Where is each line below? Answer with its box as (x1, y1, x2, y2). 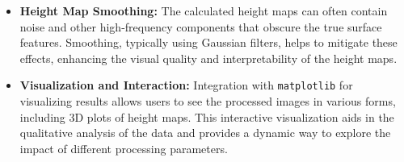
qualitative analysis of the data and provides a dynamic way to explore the (19, 124, 391, 141)
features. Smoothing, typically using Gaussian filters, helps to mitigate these (19, 34, 398, 51)
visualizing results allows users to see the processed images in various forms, (19, 93, 396, 110)
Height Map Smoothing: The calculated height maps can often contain (19, 2, 388, 19)
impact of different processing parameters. (19, 139, 228, 156)
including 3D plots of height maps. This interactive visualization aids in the (19, 108, 394, 125)
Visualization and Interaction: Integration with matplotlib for (19, 77, 353, 93)
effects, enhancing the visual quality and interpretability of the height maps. (19, 49, 398, 66)
